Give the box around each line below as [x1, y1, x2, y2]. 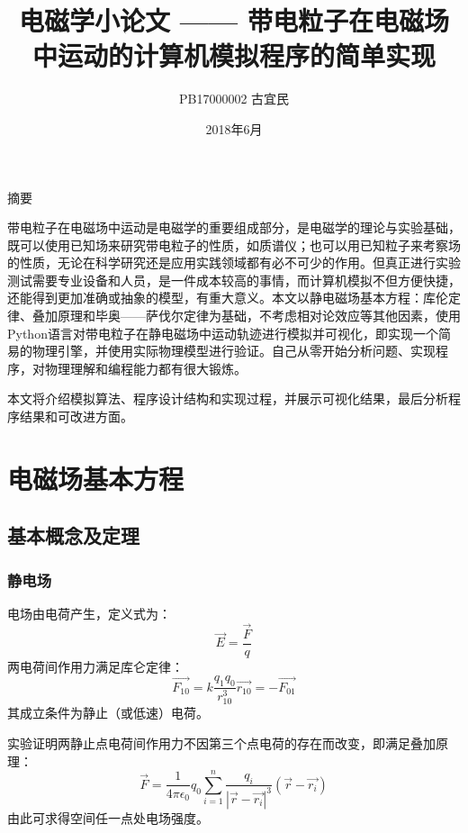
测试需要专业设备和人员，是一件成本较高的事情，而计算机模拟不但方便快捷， [7, 270, 461, 289]
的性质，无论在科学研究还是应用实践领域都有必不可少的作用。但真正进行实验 [7, 253, 461, 272]
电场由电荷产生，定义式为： [7, 604, 171, 622]
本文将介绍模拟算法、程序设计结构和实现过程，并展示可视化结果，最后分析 [7, 389, 448, 408]
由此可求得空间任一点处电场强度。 [7, 808, 209, 827]
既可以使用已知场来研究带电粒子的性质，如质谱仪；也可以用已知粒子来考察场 [7, 235, 461, 254]
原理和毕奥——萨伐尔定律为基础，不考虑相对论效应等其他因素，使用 [57, 306, 461, 325]
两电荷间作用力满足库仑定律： [7, 656, 184, 675]
